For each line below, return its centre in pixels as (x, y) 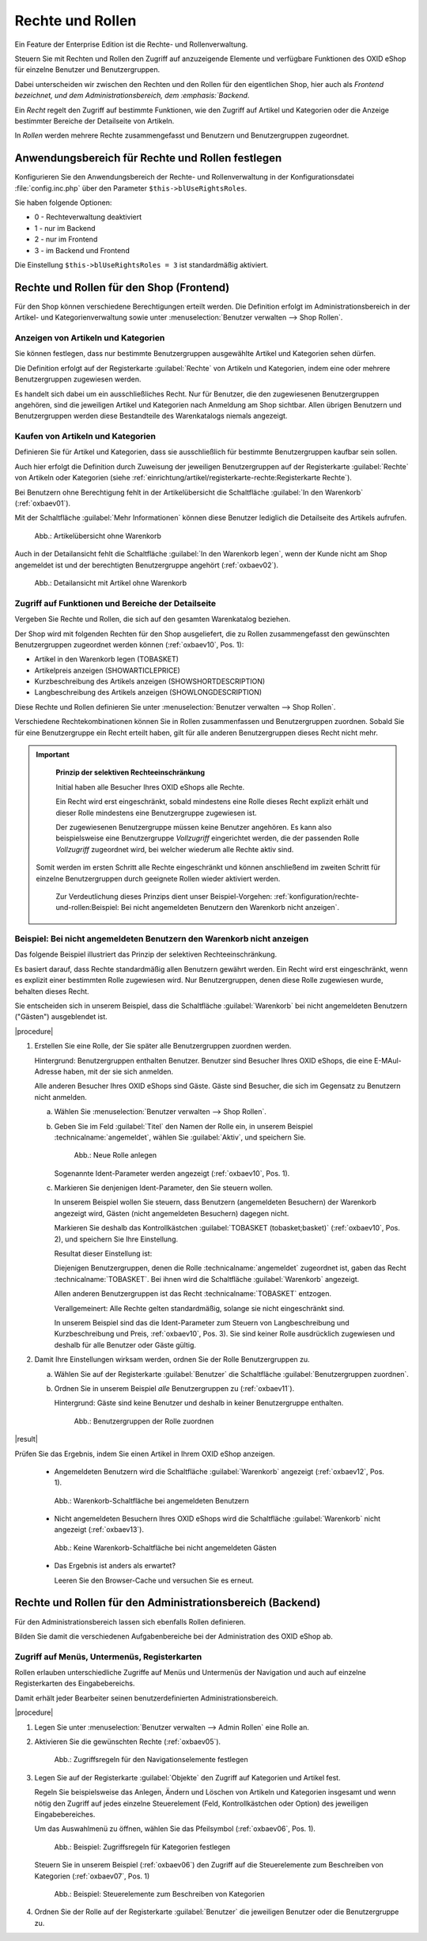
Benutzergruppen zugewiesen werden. (78, 379)
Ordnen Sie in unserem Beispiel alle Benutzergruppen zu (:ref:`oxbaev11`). (174, 1388)
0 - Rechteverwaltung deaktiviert (88, 217)
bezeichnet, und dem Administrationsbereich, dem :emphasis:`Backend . (132, 96)
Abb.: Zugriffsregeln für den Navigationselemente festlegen (151, 1760)
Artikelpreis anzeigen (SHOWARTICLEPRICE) (108, 670)
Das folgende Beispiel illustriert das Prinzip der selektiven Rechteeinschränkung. (146, 954)
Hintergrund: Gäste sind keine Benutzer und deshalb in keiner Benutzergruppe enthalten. (199, 1403)
